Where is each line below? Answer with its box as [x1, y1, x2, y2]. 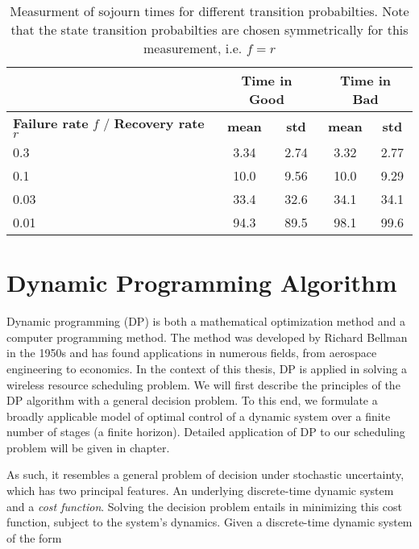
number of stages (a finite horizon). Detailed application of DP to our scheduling [6, 423, 405, 440]
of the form [6, 529, 62, 546]
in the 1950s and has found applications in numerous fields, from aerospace [6, 344, 377, 361]
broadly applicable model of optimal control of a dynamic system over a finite [6, 407, 391, 424]
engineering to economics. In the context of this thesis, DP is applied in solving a [6, 360, 408, 376]
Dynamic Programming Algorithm [6, 266, 397, 299]
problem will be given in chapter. [6, 439, 170, 455]
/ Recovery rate [103, 114, 205, 132]
